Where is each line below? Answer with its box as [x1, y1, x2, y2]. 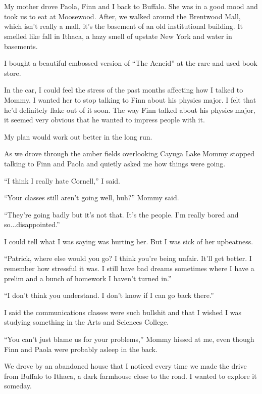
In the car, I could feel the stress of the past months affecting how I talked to [4, 84, 243, 95]
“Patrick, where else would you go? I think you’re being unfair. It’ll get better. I [4, 253, 252, 264]
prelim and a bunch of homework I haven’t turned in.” [4, 273, 172, 283]
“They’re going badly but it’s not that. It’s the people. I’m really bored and [4, 209, 239, 220]
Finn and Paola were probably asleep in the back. [4, 343, 158, 354]
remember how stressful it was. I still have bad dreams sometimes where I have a [4, 263, 254, 274]
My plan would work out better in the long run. [4, 131, 152, 142]
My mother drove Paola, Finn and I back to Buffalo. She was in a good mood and [4, 1, 258, 12]
